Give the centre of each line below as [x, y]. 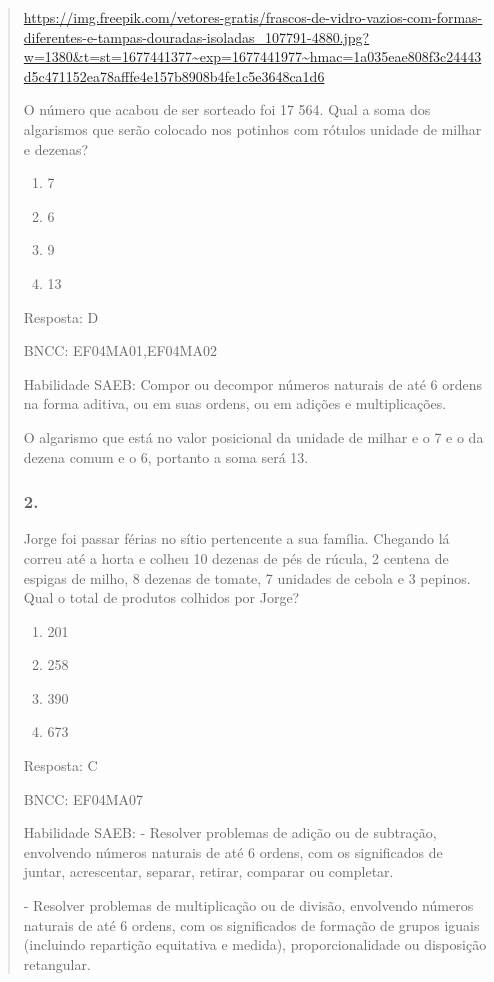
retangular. [57, 963]
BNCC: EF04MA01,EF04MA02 [120, 350]
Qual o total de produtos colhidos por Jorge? [161, 597]
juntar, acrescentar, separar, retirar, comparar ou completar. [208, 871]
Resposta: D [61, 316]
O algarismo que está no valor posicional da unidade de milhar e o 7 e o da [253, 436]
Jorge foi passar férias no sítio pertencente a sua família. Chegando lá [236, 538]
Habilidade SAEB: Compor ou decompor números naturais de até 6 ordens [252, 383]
